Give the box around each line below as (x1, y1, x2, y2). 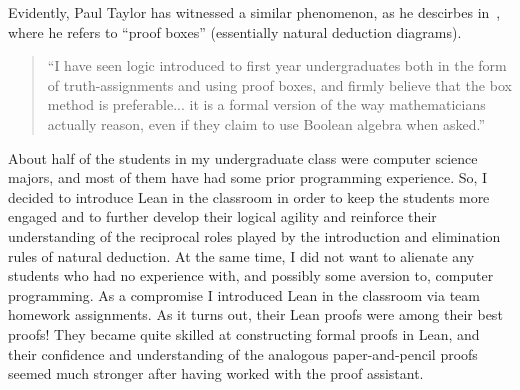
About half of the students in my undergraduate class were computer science (8, 147, 478, 168)
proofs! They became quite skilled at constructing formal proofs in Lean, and (8, 323, 480, 344)
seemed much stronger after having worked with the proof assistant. (8, 363, 424, 384)
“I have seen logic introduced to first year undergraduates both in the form (47, 55, 507, 76)
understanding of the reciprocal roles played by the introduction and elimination (8, 225, 501, 246)
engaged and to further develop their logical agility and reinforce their (8, 206, 437, 227)
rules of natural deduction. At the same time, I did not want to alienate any (8, 245, 475, 266)
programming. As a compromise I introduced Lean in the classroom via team (8, 284, 480, 305)
